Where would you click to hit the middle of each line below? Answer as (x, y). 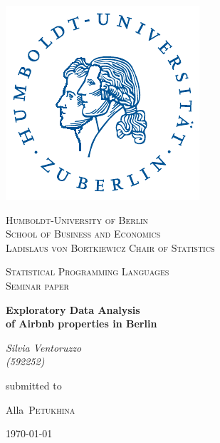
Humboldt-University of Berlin (77, 219)
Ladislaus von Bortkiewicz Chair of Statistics (110, 247)
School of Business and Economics (83, 234)
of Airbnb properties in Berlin (82, 324)
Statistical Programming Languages (88, 271)
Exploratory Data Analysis (73, 309)
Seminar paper (37, 285)
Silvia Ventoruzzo (44, 347)
